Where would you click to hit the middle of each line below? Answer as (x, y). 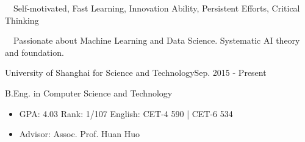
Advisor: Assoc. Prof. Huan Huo (80, 134)
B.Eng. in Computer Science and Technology (89, 93)
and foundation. (34, 52)
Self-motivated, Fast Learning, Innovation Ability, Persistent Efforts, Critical (157, 8)
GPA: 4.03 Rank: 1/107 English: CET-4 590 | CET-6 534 (126, 113)
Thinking (22, 20)
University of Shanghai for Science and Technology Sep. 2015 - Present (136, 73)
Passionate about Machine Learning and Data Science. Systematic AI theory (157, 40)
